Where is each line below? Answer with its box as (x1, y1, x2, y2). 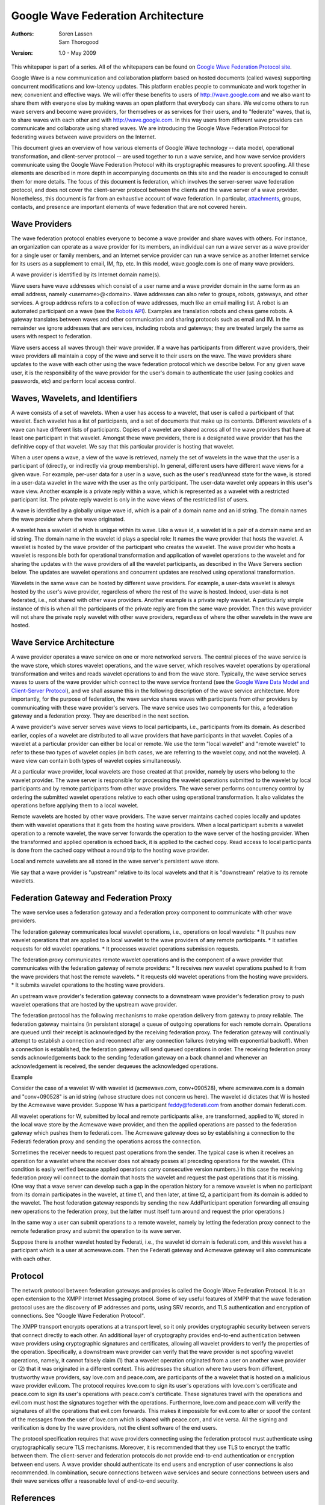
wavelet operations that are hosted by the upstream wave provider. (11, 1001, 178, 1008)
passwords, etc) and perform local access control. (11, 377, 137, 385)
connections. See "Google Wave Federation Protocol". (11, 1312, 146, 1319)
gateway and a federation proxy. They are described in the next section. (11, 712, 190, 719)
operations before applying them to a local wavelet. (11, 801, 138, 809)
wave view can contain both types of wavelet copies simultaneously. (11, 757, 182, 764)
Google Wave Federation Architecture (11, 9, 204, 22)
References (11, 1493, 55, 1503)
